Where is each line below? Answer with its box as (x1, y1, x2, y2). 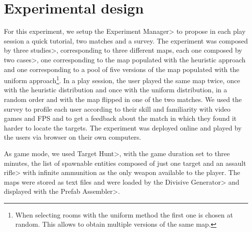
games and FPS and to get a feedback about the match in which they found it (4, 113, 236, 123)
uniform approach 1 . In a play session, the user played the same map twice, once (4, 74, 240, 85)
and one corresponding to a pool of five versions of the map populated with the (4, 64, 239, 74)
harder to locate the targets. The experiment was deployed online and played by (4, 122, 242, 132)
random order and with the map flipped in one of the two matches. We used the (4, 94, 242, 104)
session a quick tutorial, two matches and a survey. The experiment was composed (4, 35, 248, 45)
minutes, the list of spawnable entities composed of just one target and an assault (4, 158, 246, 168)
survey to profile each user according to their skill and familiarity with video (4, 103, 231, 114)
